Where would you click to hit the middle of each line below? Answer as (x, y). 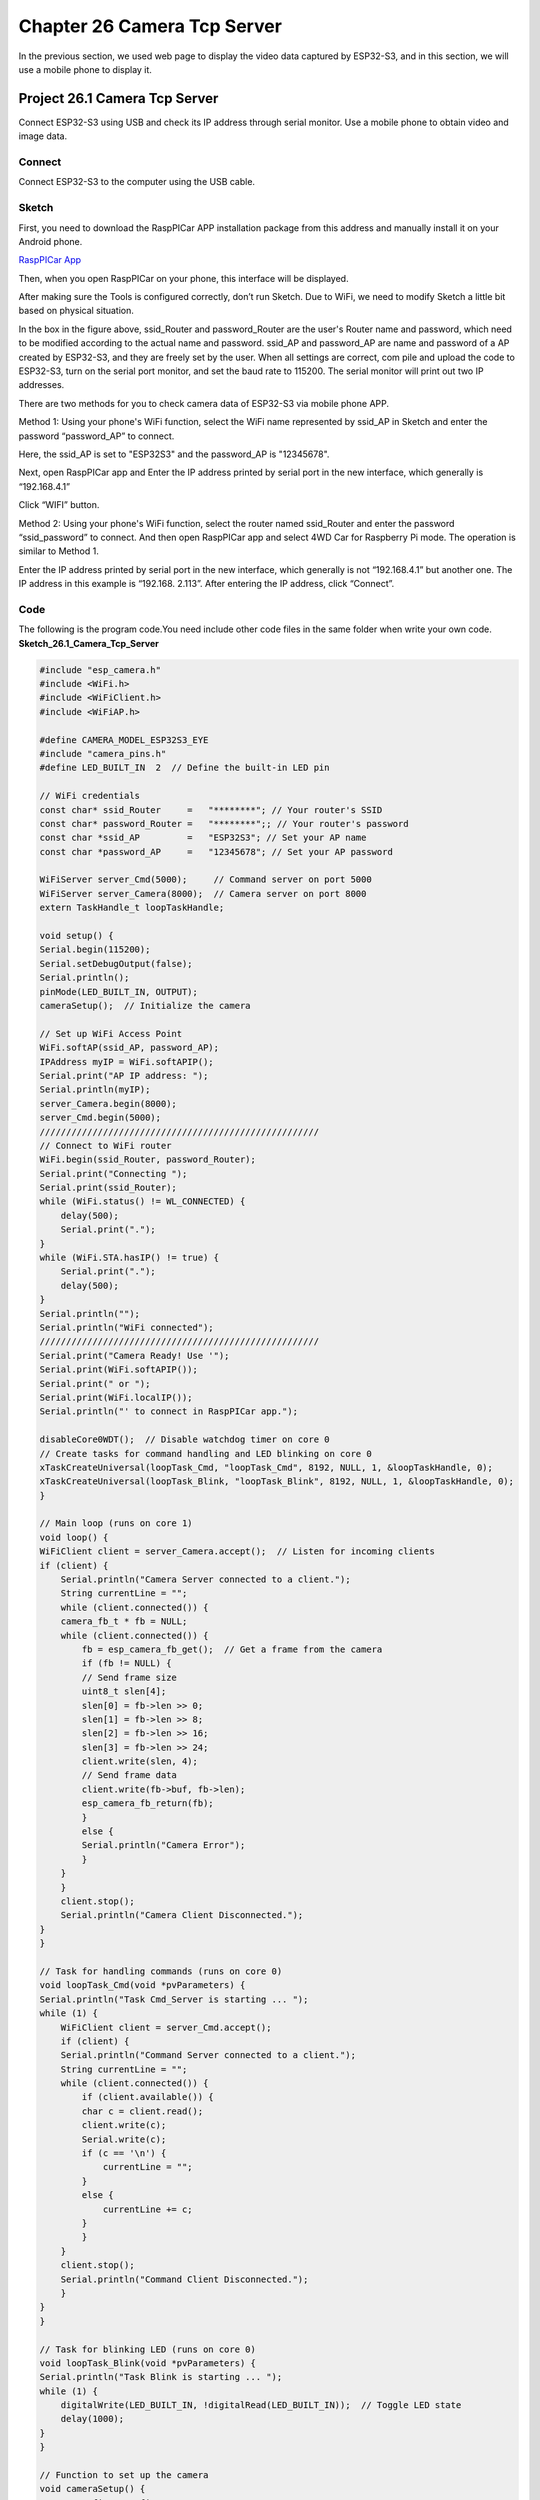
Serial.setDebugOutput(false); (116, 963)
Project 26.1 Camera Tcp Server (118, 98)
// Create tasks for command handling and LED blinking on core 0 (205, 1453)
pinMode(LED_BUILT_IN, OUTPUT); (119, 991)
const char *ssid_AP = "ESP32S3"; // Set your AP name (203, 838)
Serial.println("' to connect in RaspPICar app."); (169, 1411)
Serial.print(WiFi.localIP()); (116, 1397)
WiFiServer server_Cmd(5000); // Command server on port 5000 (205, 879)
